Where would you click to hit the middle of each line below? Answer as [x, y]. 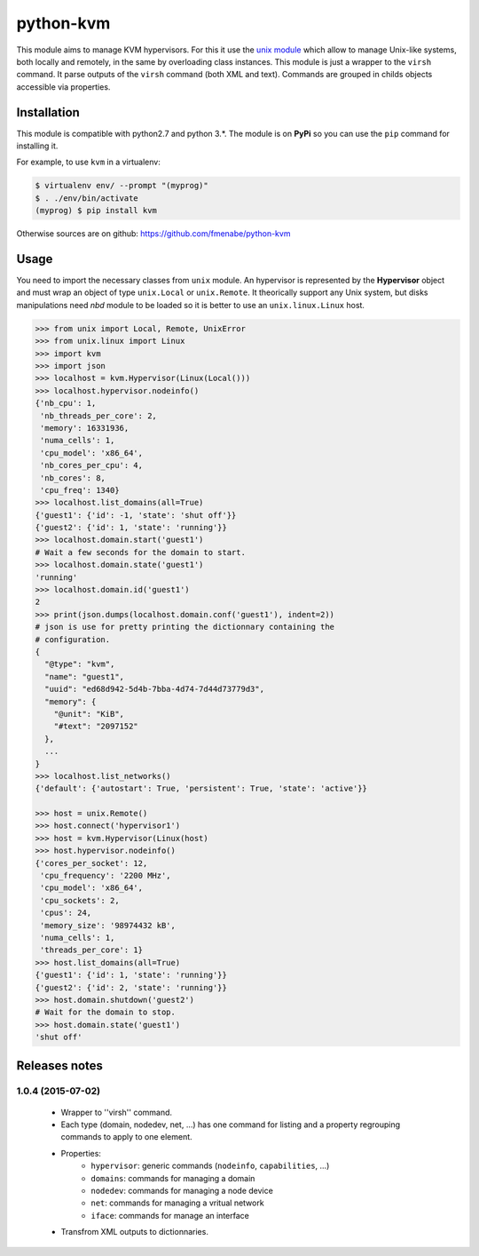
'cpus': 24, [66, 913]
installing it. [37, 146]
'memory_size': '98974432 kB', [108, 925]
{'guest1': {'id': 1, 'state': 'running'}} [131, 975]
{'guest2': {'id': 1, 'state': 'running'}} [131, 528]
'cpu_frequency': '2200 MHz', [106, 876]
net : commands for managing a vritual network [178, 1203]
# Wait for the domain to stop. [106, 1012]
